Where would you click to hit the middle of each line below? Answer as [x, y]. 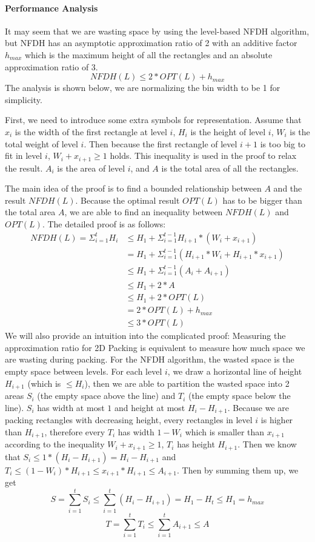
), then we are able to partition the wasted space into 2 [187, 383]
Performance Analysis [51, 8]
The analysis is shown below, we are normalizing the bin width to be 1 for [143, 88]
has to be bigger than [262, 200]
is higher [277, 420]
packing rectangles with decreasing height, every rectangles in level [129, 420]
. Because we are [258, 407]
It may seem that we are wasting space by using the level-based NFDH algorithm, [157, 31]
